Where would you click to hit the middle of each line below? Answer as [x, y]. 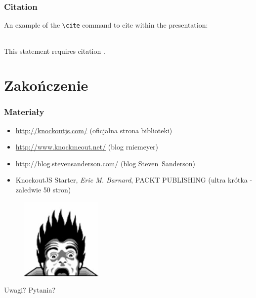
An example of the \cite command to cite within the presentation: [106, 25]
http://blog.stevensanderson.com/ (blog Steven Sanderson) [106, 163]
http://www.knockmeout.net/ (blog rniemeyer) [87, 147]
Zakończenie [46, 85]
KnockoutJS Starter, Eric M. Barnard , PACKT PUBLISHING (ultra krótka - [134, 180]
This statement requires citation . [55, 51]
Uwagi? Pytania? [30, 290]
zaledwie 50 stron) [43, 190]
